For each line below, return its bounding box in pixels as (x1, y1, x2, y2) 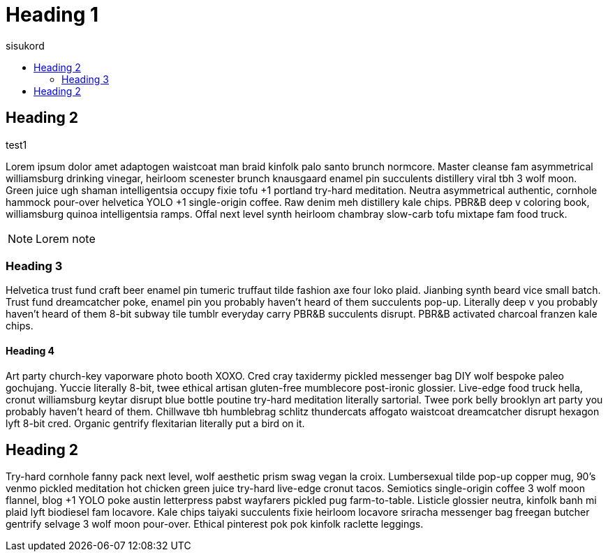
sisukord (6, 39, 45, 52)
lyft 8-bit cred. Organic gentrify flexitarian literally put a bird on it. (6, 417, 305, 429)
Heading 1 (6, 3, 99, 27)
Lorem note (36, 231, 96, 246)
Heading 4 (6, 344, 55, 357)
